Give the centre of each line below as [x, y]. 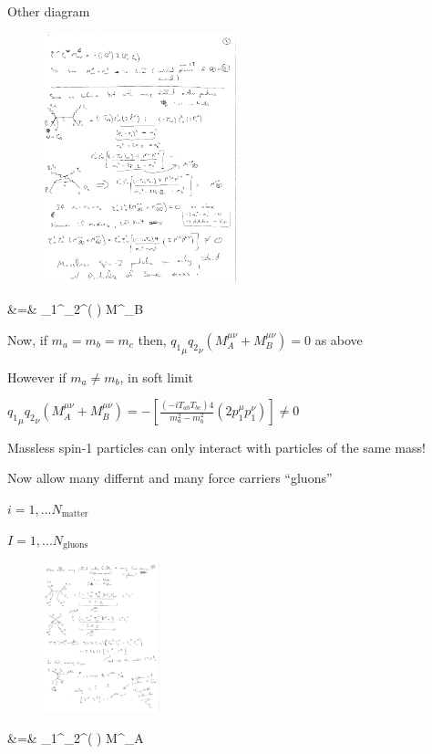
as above [339, 339]
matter [75, 514]
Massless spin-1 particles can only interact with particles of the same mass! [216, 447]
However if [37, 377]
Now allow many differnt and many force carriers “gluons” [170, 478]
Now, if [27, 339]
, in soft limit [157, 377]
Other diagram [49, 11]
